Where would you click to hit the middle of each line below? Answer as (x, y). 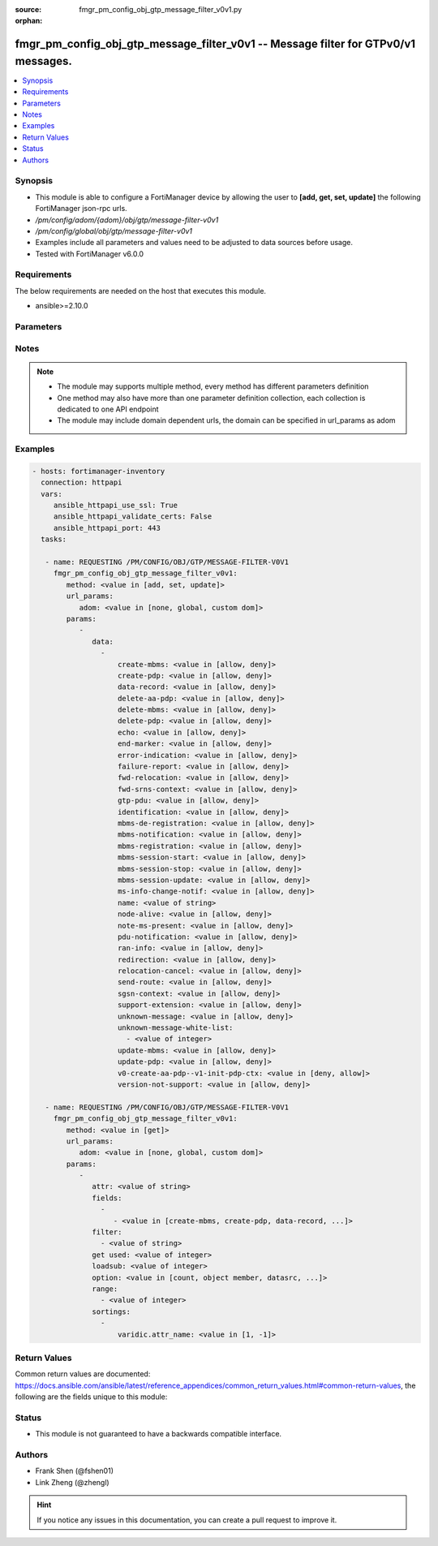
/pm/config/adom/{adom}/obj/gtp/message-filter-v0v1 (127, 220)
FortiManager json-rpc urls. (81, 209)
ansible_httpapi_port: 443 (107, 528)
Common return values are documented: (83, 1374)
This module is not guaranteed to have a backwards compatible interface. (159, 1434)
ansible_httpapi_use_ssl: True (116, 506)
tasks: (54, 539)
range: (105, 1289)
